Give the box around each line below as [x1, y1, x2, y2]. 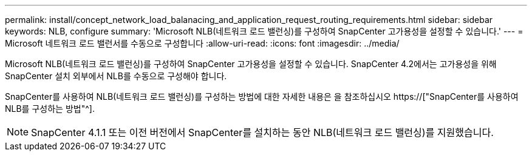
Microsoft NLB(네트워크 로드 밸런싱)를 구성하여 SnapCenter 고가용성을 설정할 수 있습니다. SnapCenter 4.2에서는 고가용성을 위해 [5, 59, 497, 69]
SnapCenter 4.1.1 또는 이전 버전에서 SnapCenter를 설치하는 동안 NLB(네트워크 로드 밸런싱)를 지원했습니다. [31, 126, 494, 138]
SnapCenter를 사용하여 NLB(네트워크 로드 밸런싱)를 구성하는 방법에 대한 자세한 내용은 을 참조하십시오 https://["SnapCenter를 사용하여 [5, 91, 519, 102]
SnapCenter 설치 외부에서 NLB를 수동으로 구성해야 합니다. [5, 71, 227, 81]
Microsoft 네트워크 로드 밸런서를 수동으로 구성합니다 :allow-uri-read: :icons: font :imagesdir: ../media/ [5, 38, 400, 48]
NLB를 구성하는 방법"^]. [5, 103, 95, 114]
